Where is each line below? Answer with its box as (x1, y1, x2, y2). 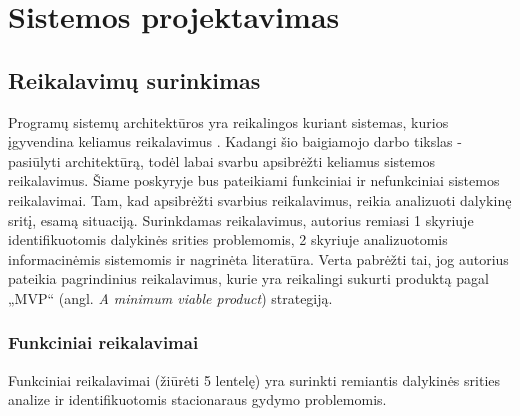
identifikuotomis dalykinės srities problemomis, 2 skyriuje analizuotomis (8, 229, 448, 250)
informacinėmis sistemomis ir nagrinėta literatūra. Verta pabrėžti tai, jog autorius (8, 248, 509, 269)
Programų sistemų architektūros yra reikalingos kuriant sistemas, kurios (8, 111, 449, 132)
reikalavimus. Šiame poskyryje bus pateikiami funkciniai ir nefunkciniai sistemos (8, 170, 500, 191)
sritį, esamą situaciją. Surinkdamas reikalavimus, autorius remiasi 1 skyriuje (8, 209, 474, 230)
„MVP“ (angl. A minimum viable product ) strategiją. (8, 287, 333, 308)
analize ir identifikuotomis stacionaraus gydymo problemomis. (8, 389, 387, 410)
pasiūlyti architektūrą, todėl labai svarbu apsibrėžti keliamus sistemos (8, 150, 435, 171)
